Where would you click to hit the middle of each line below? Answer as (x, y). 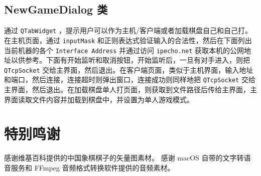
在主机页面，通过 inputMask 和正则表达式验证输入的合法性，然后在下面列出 (128, 40)
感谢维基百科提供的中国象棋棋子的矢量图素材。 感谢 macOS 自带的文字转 (124, 158)
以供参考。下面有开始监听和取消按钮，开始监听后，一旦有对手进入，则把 (130, 60)
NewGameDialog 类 (56, 9)
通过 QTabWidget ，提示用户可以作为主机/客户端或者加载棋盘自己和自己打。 (128, 30)
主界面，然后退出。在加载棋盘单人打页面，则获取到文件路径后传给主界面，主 (130, 90)
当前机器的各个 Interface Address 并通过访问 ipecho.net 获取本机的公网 (124, 50)
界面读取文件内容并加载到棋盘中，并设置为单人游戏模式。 (99, 99)
